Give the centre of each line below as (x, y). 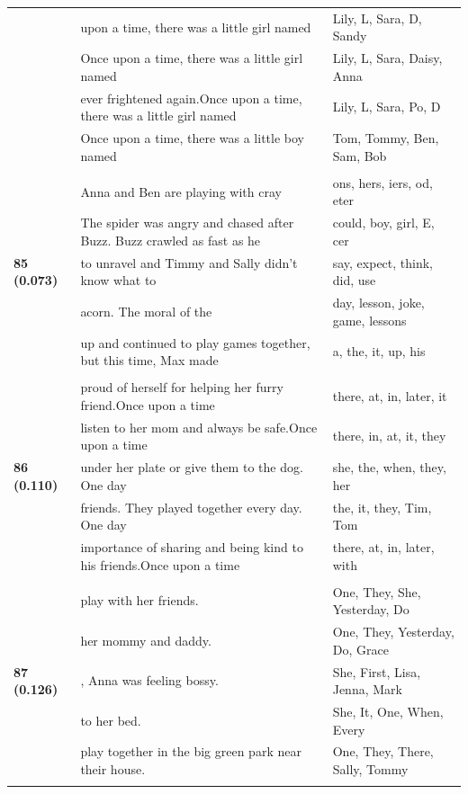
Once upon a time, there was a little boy (192, 138)
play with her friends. (139, 600)
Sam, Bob (360, 155)
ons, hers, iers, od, (382, 182)
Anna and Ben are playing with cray (181, 191)
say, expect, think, (383, 262)
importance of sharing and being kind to (192, 546)
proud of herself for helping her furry (182, 387)
